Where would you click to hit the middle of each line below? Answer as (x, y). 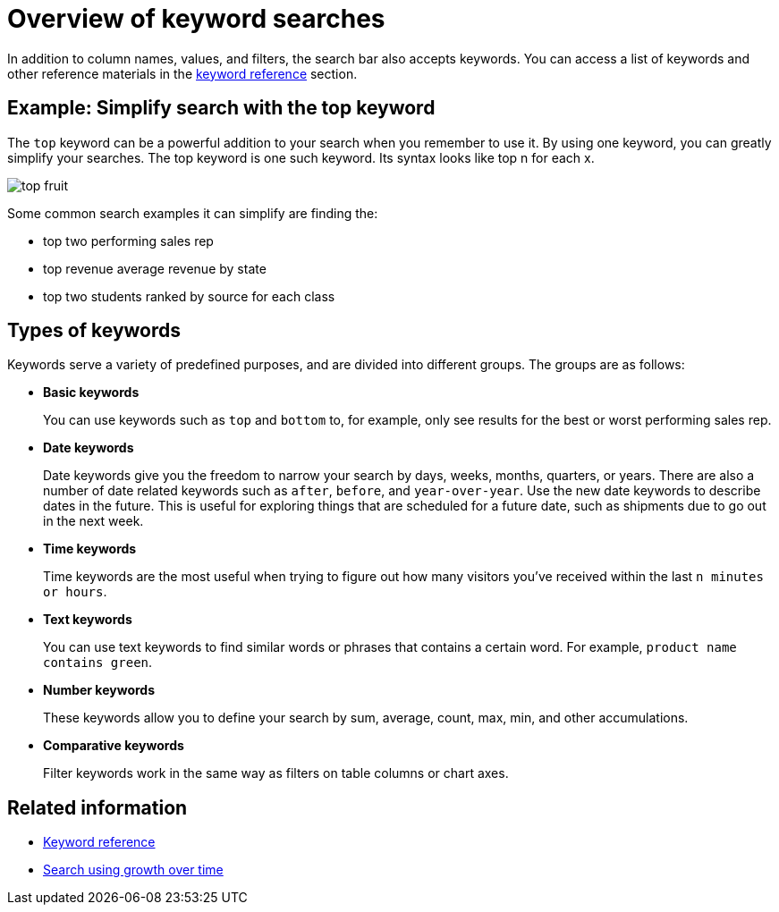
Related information (97, 807)
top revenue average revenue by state (155, 268)
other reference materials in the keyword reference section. (182, 73)
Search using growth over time (133, 870)
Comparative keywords (114, 746)
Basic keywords (91, 393)
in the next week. (93, 521)
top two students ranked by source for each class (189, 296)
